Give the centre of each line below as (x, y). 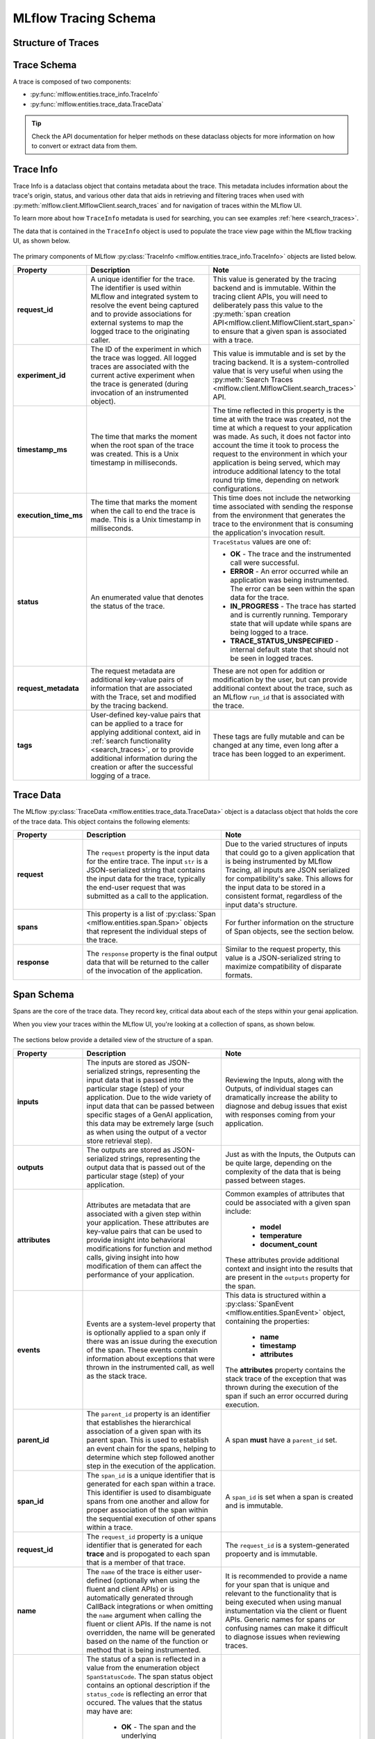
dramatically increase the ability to (282, 1097)
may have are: (110, 1711)
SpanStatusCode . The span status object (150, 1676)
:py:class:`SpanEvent (260, 1304)
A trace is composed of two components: (72, 82)
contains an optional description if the (148, 1685)
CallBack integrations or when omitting (150, 1606)
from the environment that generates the (279, 515)
